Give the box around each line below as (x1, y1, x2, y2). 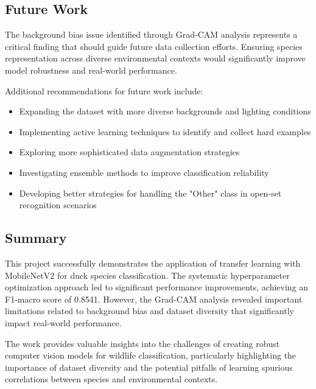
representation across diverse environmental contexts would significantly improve (5, 52, 306, 65)
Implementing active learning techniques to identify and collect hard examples (19, 125, 311, 138)
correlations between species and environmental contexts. (5, 373, 218, 385)
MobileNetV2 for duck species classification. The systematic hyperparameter (5, 268, 290, 281)
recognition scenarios (19, 198, 97, 211)
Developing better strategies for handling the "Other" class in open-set (19, 186, 282, 199)
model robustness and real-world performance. (5, 63, 177, 76)
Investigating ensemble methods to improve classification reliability (19, 166, 269, 178)
